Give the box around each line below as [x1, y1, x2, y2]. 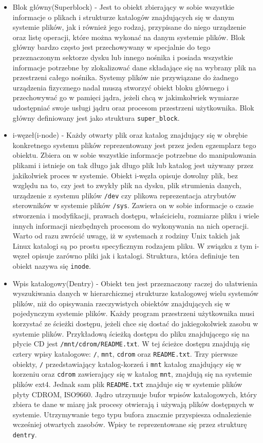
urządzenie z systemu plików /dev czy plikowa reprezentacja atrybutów [12, 190, 236, 200]
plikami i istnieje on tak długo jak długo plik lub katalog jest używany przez [12, 159, 254, 170]
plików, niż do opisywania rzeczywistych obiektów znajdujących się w [12, 298, 231, 308]
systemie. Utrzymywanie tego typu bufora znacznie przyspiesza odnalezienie [12, 409, 252, 419]
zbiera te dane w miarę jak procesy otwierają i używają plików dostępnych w [12, 399, 254, 410]
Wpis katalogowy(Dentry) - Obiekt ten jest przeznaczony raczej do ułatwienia [12, 278, 258, 288]
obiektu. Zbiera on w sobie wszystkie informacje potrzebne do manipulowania [12, 150, 256, 160]
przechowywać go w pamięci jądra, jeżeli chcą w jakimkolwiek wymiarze [12, 92, 239, 103]
